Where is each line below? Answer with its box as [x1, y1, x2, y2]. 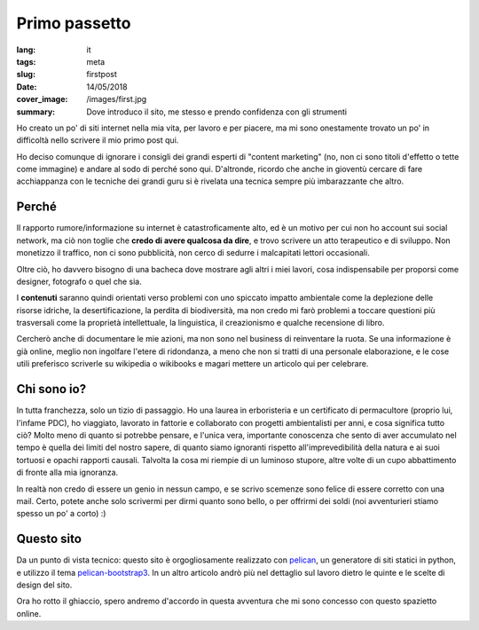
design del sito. [16, 579, 73, 590]
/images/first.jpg [86, 94, 147, 105]
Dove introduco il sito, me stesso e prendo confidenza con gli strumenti [86, 106, 348, 117]
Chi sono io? [16, 382, 87, 397]
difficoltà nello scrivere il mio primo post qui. [16, 135, 179, 146]
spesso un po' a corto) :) [16, 508, 106, 519]
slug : [16, 69, 35, 80]
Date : [16, 81, 37, 92]
